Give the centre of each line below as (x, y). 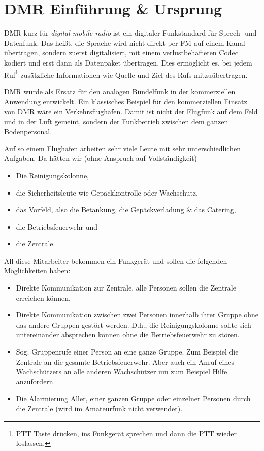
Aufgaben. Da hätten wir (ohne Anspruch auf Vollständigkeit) (101, 158)
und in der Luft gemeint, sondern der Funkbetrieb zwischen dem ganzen (116, 121)
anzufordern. (36, 381)
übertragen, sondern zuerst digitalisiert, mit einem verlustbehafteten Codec (121, 53)
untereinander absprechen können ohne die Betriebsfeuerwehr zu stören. (128, 334)
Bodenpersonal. (28, 131)
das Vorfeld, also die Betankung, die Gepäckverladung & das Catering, (126, 210)
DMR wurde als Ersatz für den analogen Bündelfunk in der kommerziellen (120, 91)
